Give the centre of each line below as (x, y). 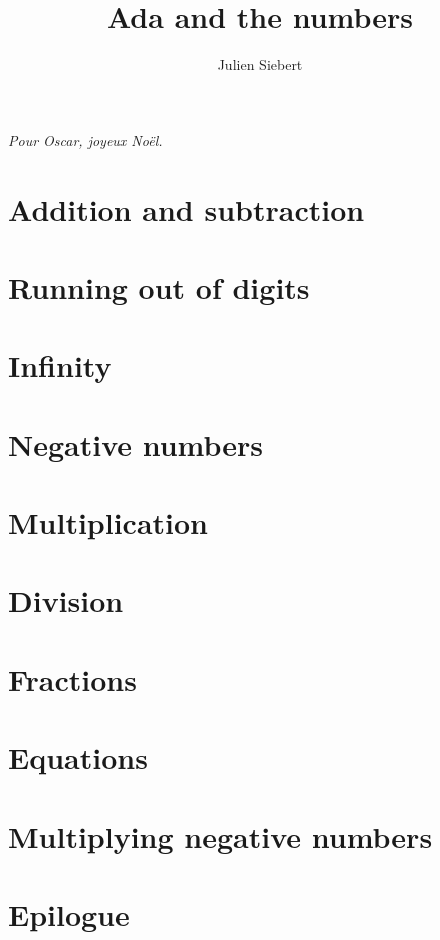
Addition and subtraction (186, 208)
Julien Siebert (260, 64)
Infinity (60, 365)
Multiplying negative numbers (220, 835)
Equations (78, 757)
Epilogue (69, 913)
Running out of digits (159, 286)
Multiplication (108, 522)
